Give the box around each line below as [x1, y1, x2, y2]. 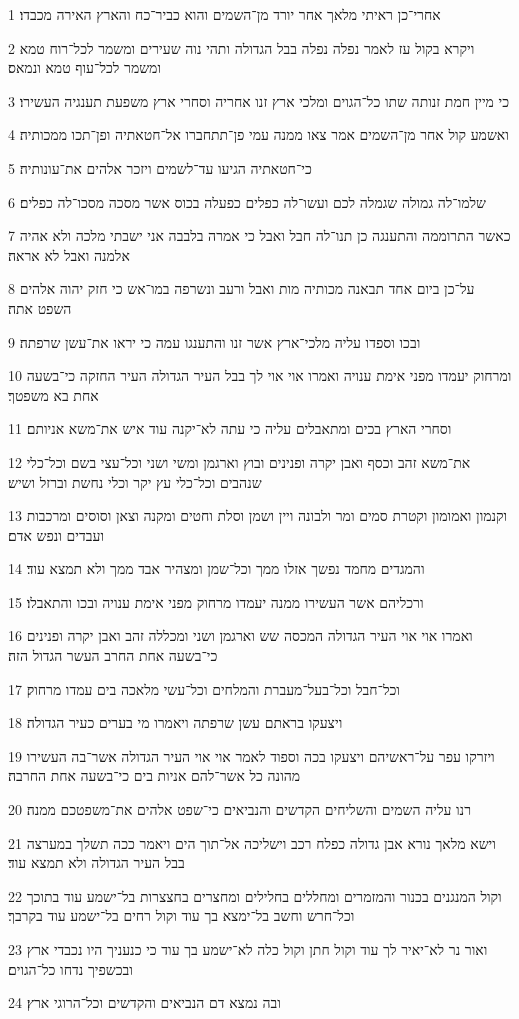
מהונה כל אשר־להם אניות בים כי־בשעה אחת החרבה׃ [8, 765, 301, 786]
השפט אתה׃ [8, 297, 72, 318]
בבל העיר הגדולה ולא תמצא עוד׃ [8, 852, 185, 873]
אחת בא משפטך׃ [8, 384, 99, 405]
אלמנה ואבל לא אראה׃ [8, 244, 130, 265]
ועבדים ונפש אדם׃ [8, 524, 104, 545]
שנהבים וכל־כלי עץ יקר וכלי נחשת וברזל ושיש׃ [8, 471, 262, 492]
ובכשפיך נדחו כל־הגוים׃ [8, 958, 133, 979]
